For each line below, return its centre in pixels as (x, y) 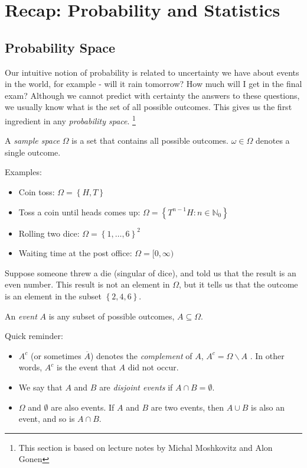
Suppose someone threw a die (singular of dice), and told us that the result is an (151, 272)
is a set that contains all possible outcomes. (150, 141)
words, (30, 367)
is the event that (86, 367)
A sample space (32, 141)
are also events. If (83, 407)
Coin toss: (37, 191)
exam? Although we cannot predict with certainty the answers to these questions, (152, 95)
